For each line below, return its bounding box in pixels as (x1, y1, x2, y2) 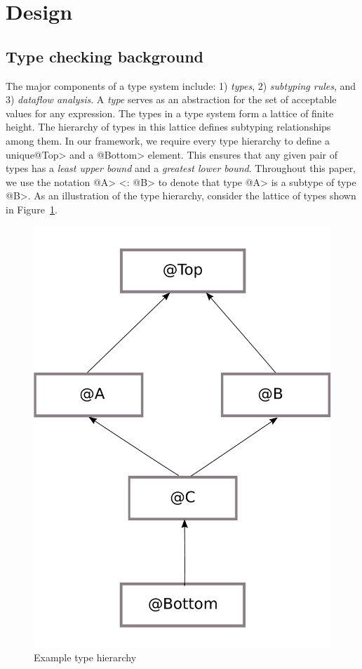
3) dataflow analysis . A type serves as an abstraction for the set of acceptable (6, 92, 337, 107)
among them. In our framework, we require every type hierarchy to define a (6, 133, 330, 147)
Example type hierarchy (34, 649, 137, 664)
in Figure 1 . (6, 201, 58, 216)
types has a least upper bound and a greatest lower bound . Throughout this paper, (6, 161, 356, 175)
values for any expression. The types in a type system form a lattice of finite (6, 105, 334, 120)
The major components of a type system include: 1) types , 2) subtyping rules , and (6, 78, 356, 93)
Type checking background (6, 45, 203, 67)
